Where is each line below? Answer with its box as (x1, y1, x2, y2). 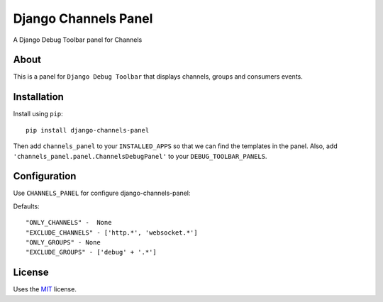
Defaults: (13, 202, 40, 211)
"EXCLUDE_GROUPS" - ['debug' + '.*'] (26, 248, 157, 257)
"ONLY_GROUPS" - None (26, 238, 101, 246)
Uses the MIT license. (13, 285, 77, 293)
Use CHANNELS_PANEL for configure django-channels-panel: (13, 189, 191, 198)
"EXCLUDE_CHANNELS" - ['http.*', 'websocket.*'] (26, 228, 198, 237)
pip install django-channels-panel (26, 126, 150, 134)
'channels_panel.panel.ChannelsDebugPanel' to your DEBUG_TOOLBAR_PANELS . (13, 152, 267, 160)
